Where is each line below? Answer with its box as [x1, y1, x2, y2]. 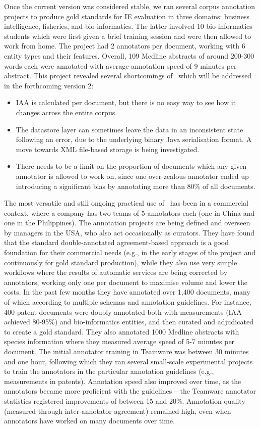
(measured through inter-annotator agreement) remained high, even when [4, 405, 231, 416]
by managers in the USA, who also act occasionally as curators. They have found [4, 227, 255, 237]
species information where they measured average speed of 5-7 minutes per [4, 336, 235, 347]
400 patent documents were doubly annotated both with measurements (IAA [4, 306, 242, 317]
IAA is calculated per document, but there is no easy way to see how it [16, 97, 236, 108]
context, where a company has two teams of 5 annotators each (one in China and [4, 207, 255, 218]
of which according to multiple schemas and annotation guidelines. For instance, [4, 297, 251, 307]
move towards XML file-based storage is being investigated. [16, 144, 200, 154]
